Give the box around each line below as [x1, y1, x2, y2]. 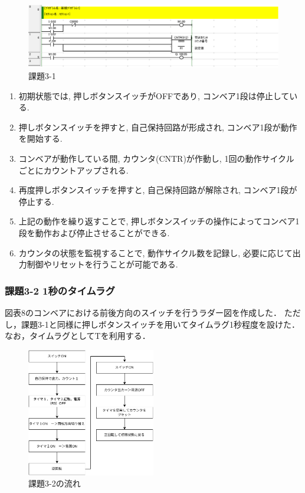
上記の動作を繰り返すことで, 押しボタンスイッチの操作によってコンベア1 [18, 215, 300, 227]
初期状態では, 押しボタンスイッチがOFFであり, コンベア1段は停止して [18, 89, 290, 102]
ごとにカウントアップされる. [18, 164, 129, 176]
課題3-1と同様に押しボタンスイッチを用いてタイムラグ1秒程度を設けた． [21, 318, 300, 330]
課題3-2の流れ [28, 477, 81, 489]
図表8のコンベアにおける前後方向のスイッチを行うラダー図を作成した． [5, 306, 281, 318]
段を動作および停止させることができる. [18, 226, 170, 239]
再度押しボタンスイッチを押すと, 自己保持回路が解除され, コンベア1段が [18, 184, 297, 196]
